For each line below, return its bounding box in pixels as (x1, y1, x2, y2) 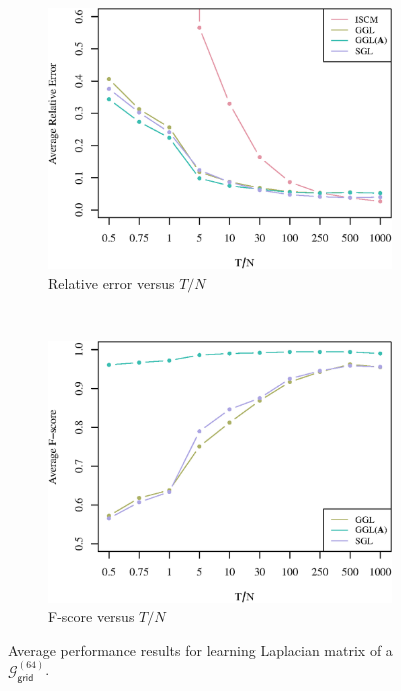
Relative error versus (48, 272, 175, 293)
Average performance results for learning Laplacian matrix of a (8, 639, 393, 660)
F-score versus (48, 606, 135, 627)
